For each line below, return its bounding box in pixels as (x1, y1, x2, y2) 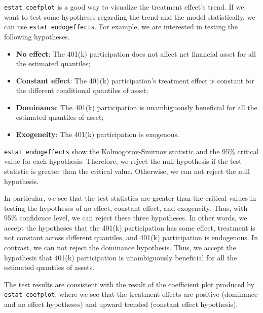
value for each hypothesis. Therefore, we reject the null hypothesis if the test (4, 156, 242, 166)
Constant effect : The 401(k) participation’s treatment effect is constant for (16, 75, 254, 85)
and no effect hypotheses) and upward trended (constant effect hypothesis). (4, 299, 238, 309)
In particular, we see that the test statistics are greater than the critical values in (4, 193, 256, 203)
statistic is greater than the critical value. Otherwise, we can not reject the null (4, 165, 250, 176)
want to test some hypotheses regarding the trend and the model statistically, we (4, 11, 255, 22)
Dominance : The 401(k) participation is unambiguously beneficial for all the (16, 102, 257, 112)
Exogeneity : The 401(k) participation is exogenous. (16, 129, 179, 140)
